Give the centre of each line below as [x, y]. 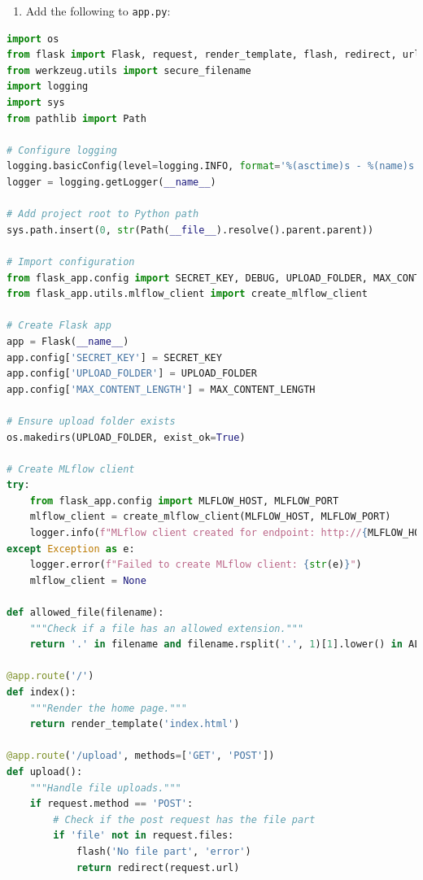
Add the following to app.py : [98, 11]
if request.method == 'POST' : [111, 804]
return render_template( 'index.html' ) [135, 724]
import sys [36, 103]
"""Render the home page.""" [108, 708]
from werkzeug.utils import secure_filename [129, 70]
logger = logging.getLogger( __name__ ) [111, 182]
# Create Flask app [59, 326]
